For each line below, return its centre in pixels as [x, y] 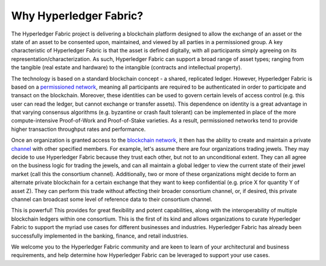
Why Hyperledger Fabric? [77, 16]
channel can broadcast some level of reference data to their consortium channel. [112, 199]
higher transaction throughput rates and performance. [78, 129]
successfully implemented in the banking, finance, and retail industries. [100, 236]
